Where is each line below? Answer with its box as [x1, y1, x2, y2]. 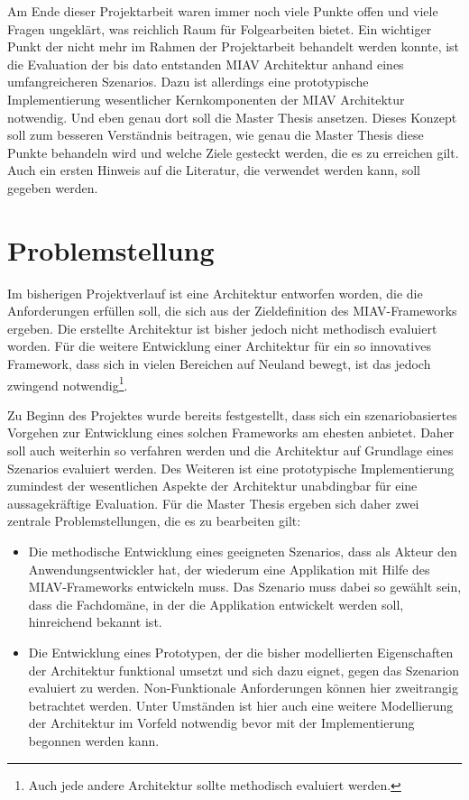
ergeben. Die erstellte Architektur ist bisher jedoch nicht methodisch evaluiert [7, 318, 437, 337]
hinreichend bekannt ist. [28, 612, 162, 631]
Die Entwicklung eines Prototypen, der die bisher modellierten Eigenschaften [28, 643, 454, 661]
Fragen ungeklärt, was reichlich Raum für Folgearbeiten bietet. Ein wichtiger [7, 19, 432, 38]
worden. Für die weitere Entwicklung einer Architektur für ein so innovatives [7, 336, 431, 355]
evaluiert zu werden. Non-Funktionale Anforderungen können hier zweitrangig [28, 678, 458, 697]
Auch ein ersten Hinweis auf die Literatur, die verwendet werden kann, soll [7, 161, 420, 179]
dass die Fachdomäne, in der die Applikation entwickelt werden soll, [28, 594, 404, 613]
